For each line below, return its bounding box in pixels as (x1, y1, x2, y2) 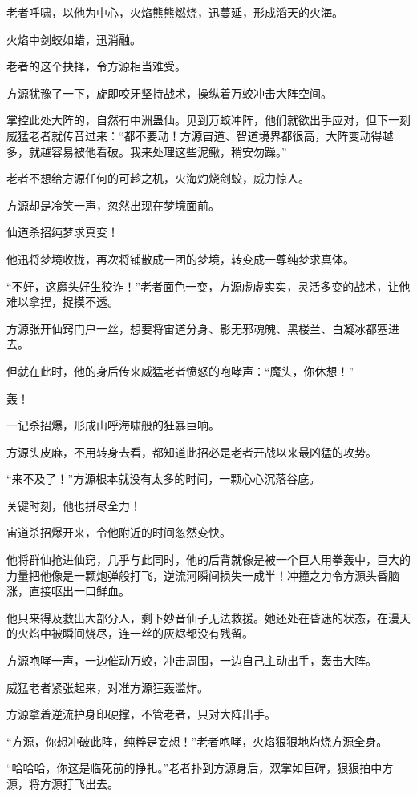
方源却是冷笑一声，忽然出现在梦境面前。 (6, 196, 220, 213)
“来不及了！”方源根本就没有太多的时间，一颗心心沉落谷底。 (6, 470, 321, 487)
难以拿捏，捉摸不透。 (6, 293, 119, 310)
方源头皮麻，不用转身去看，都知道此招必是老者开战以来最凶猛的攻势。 (6, 443, 377, 460)
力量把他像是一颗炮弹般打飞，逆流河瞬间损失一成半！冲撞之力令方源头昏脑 (6, 566, 399, 583)
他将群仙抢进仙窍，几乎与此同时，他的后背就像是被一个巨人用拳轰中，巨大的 (6, 551, 411, 568)
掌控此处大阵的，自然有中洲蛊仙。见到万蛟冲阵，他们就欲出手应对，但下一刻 (6, 111, 411, 128)
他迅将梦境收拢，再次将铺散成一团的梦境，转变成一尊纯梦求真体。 (6, 250, 354, 267)
